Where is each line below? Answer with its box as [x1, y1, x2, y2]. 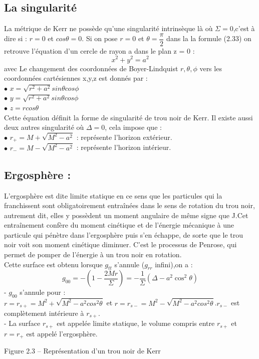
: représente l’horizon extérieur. [76, 131, 172, 142]
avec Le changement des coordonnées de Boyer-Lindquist [4, 63, 178, 73]
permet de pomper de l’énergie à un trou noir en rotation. [4, 249, 182, 260]
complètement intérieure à [4, 307, 84, 318]
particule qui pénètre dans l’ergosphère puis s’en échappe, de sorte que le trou [4, 229, 243, 240]
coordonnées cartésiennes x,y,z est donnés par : [4, 73, 148, 83]
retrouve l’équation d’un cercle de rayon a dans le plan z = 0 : [4, 45, 195, 56]
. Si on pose [82, 33, 118, 44]
